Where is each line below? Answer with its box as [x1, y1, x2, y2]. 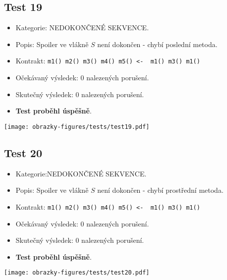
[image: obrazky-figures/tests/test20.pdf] [4, 269, 150, 277]
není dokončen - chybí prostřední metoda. [97, 185, 224, 195]
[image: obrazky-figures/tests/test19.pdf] [4, 123, 150, 130]
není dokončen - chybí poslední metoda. [97, 39, 218, 49]
